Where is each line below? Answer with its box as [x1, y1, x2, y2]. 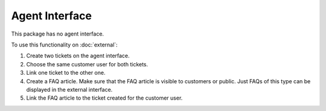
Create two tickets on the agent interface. [26, 52, 130, 60]
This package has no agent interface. [11, 30, 104, 37]
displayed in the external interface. [26, 86, 113, 93]
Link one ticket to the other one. [26, 69, 106, 77]
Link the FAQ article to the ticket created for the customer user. [26, 94, 183, 102]
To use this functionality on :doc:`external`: [11, 41, 118, 48]
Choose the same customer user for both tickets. [26, 60, 149, 68]
